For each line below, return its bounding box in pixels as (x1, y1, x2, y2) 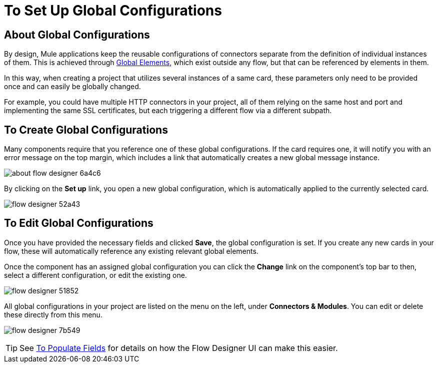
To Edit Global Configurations (4, 217, 153, 230)
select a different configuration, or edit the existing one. (4, 270, 187, 279)
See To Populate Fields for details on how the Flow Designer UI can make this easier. (19, 342, 338, 353)
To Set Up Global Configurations (4, 2, 222, 19)
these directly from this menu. (4, 310, 102, 319)
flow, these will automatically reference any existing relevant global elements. (4, 246, 258, 255)
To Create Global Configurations (4, 123, 168, 136)
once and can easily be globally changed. (4, 82, 141, 91)
